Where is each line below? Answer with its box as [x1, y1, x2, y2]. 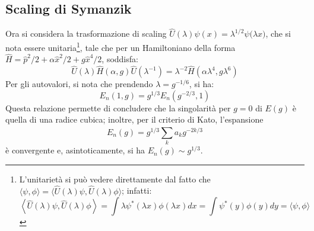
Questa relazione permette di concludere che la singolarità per [5, 101, 231, 114]
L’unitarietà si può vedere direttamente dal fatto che [19, 172, 211, 185]
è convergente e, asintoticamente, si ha [5, 144, 145, 156]
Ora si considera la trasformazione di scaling [5, 27, 167, 40]
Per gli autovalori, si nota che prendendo [5, 78, 153, 90]
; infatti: [122, 184, 152, 197]
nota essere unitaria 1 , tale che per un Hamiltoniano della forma [5, 40, 236, 53]
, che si [265, 27, 291, 40]
